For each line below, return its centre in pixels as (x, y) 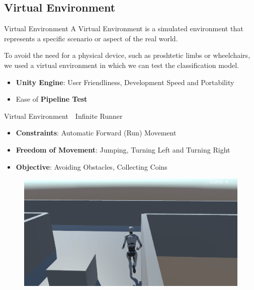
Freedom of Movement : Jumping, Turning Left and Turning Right (123, 149)
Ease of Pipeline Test (52, 99)
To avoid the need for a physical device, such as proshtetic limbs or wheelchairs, (127, 55)
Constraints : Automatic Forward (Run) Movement (96, 133)
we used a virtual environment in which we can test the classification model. (122, 65)
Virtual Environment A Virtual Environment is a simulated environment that (124, 28)
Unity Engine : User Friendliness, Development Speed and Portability (125, 82)
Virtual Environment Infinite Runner (63, 116)
